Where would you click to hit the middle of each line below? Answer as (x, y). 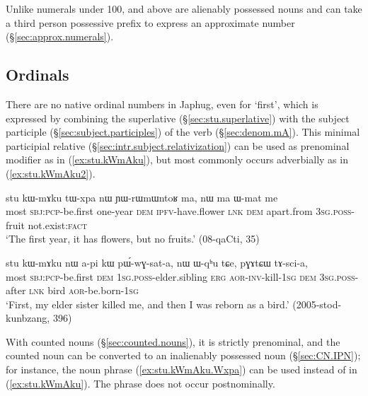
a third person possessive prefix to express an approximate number (150, 22)
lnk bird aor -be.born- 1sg (84, 290)
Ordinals (38, 75)
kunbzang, (28, 318)
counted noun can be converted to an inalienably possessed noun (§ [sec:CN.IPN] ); (183, 355)
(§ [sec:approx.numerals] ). (60, 36)
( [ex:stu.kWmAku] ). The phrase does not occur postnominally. (140, 383)
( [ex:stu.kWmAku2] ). (51, 173)
